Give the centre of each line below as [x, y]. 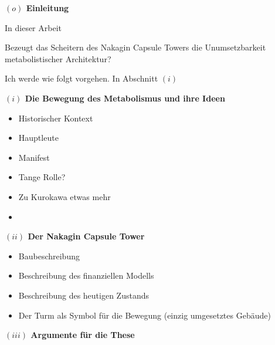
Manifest [34, 157]
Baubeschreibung [49, 256]
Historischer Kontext [56, 118]
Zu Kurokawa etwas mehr [64, 196]
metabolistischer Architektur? [58, 58]
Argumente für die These [83, 335]
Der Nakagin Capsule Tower [86, 236]
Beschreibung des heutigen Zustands [84, 295]
